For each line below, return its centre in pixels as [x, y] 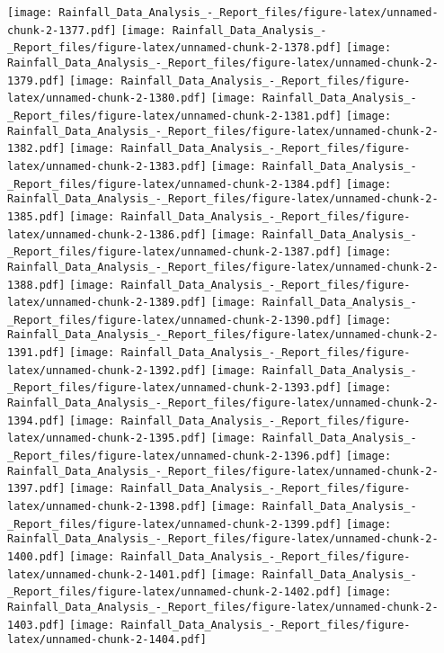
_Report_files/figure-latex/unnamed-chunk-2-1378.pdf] [175, 48]
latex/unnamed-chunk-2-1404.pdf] [107, 640]
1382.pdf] [36, 149]
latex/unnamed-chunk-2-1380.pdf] [107, 98]
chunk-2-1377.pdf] [62, 30]
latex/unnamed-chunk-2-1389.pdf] [107, 303]
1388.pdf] [36, 285]
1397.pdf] [36, 489]
